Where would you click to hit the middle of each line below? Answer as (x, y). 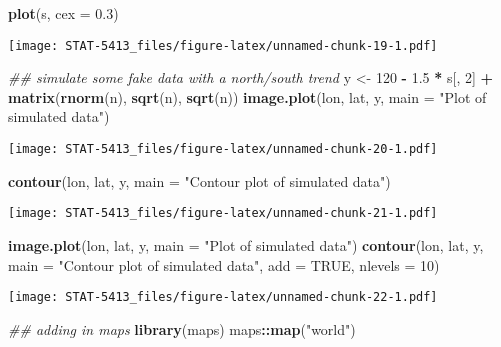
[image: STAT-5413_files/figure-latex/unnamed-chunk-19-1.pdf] (223, 45)
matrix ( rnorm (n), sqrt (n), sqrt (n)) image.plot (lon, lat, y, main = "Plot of (247, 96)
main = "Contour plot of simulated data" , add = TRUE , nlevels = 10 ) (224, 264)
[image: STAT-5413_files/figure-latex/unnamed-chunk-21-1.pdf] (223, 213)
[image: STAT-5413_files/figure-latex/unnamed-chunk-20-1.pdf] (223, 149)
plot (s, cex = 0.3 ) (63, 13)
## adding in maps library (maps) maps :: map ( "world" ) (182, 328)
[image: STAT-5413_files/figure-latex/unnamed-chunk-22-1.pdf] (223, 297)
